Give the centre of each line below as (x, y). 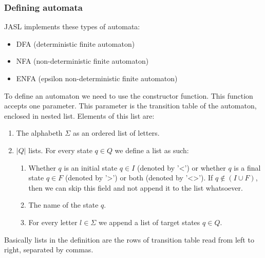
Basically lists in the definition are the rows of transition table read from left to (129, 239)
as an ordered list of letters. (116, 133)
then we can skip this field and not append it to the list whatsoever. (136, 187)
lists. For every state (60, 150)
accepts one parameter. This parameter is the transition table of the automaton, (130, 106)
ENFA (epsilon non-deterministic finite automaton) (97, 78)
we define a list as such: (152, 150)
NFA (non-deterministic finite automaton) (82, 61)
